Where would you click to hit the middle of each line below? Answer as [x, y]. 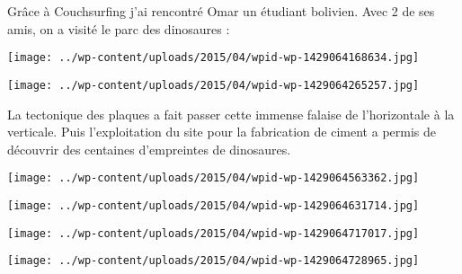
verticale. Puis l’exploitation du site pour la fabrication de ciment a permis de [222, 132]
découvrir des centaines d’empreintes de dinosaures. [149, 149]
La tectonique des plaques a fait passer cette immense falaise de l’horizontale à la [231, 114]
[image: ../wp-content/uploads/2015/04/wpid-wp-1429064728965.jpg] [213, 261]
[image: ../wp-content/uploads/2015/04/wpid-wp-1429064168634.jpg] [213, 58]
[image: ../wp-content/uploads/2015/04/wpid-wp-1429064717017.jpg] [213, 233]
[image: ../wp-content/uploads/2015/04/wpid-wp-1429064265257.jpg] [213, 85]
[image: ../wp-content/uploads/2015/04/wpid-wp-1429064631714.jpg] [213, 205]
